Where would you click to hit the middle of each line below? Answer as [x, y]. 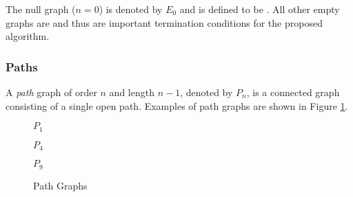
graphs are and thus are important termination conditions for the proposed [164, 22]
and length [132, 92]
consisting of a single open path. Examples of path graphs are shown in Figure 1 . [177, 105]
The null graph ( [41, 9]
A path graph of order [51, 92]
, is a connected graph [293, 92]
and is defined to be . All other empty [260, 9]
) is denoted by [131, 9]
